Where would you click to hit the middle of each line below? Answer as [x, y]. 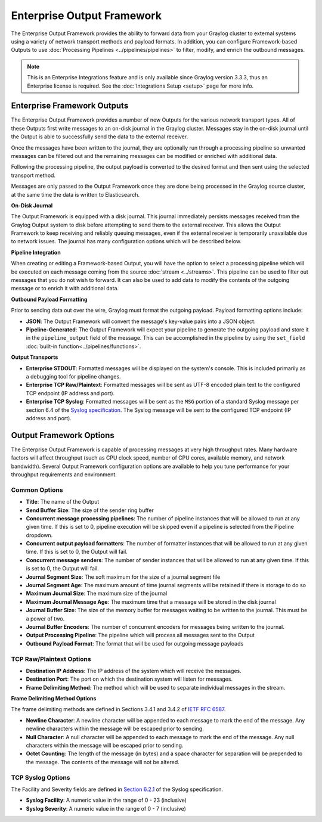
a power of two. [45, 618]
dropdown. [39, 535]
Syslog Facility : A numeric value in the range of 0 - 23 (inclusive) [106, 800]
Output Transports [35, 357]
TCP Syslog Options [41, 777]
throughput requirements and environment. [64, 474]
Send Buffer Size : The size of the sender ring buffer [90, 510]
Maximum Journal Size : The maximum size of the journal [97, 594]
